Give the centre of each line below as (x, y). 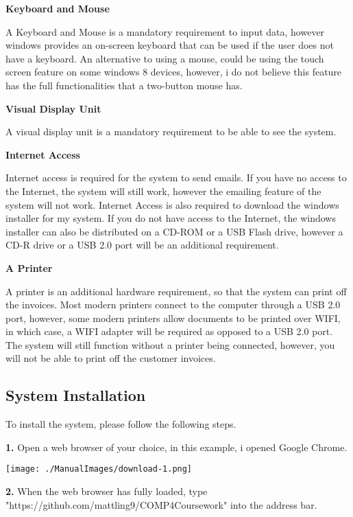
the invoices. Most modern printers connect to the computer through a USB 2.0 (173, 305)
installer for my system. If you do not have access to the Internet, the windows (171, 218)
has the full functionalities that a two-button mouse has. (124, 85)
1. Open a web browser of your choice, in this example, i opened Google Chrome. (176, 447)
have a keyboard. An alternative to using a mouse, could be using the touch (165, 58)
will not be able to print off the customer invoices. (111, 358)
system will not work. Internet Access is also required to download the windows (172, 204)
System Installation (76, 395)
